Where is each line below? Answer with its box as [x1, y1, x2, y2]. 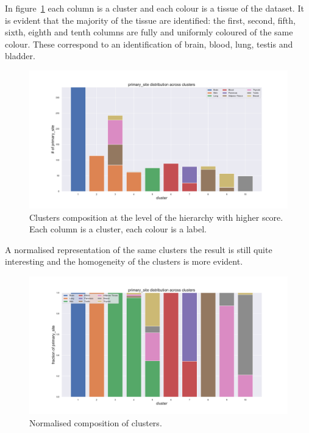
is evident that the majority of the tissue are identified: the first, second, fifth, [5, 13, 296, 26]
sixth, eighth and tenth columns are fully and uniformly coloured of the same [5, 26, 293, 38]
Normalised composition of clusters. [29, 416, 162, 429]
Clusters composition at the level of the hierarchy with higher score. [29, 210, 283, 223]
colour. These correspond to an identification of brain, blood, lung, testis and [5, 37, 293, 50]
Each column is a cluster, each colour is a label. [29, 223, 207, 235]
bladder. [5, 49, 35, 62]
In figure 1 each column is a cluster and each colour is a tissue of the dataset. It [5, 2, 304, 14]
